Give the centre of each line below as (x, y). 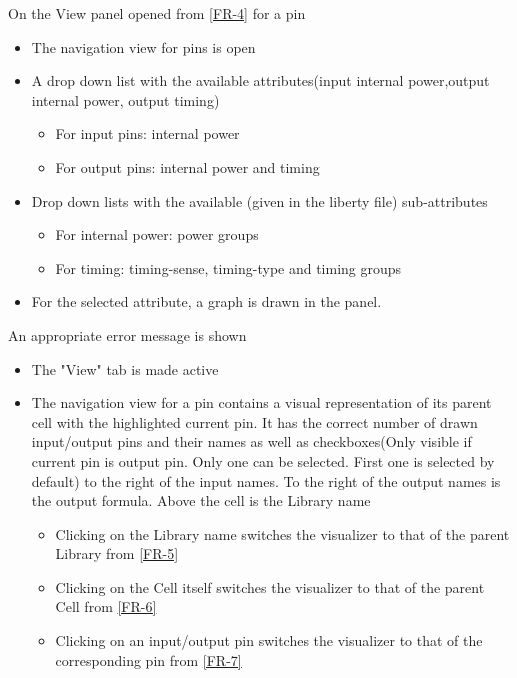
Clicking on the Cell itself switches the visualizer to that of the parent (270, 586)
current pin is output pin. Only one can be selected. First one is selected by (263, 460)
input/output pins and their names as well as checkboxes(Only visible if (251, 441)
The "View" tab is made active (125, 368)
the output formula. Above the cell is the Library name (201, 500)
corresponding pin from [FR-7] (148, 659)
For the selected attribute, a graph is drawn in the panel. (206, 301)
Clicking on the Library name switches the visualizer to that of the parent (282, 533)
